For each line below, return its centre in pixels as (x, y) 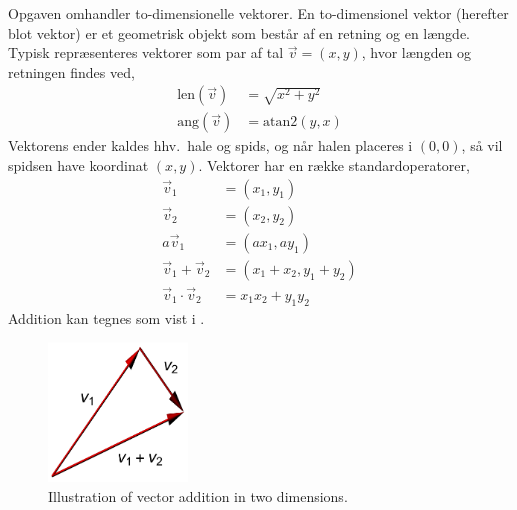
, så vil (482, 145)
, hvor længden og (416, 52)
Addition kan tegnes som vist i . (106, 317)
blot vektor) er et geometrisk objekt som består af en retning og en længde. (239, 32)
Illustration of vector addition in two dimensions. (198, 495)
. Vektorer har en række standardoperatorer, (334, 165)
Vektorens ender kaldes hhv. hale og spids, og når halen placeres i (210, 145)
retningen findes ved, (71, 71)
